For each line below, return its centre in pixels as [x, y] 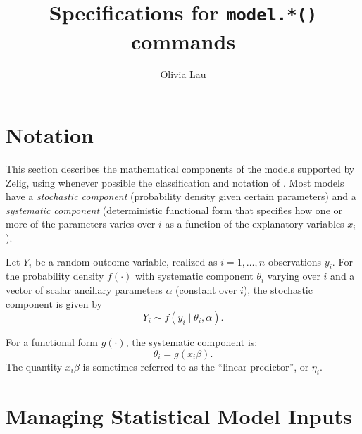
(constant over [206, 289]
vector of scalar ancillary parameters [84, 289]
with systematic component [194, 276]
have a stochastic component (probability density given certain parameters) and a [181, 196]
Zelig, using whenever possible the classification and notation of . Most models [175, 182]
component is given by [54, 303]
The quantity [34, 366]
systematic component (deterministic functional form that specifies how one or [174, 210]
